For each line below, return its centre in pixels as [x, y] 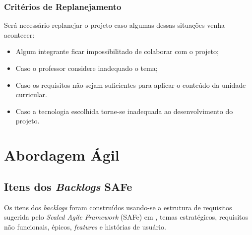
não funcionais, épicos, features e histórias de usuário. [85, 226]
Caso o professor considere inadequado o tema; [87, 68]
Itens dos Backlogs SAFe [68, 186]
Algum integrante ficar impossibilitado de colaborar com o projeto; [117, 51]
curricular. [31, 94]
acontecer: [19, 34]
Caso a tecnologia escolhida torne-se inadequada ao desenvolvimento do [124, 111]
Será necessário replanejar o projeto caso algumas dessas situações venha [114, 25]
